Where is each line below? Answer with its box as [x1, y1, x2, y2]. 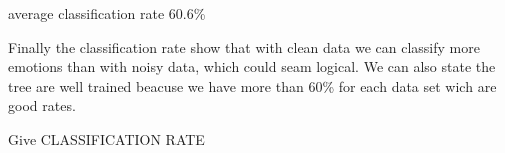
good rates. [8, 95, 76, 116]
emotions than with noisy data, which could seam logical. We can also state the [8, 56, 496, 77]
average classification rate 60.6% [8, 3, 206, 23]
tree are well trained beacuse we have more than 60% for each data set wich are [8, 75, 497, 96]
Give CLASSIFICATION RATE [8, 128, 205, 149]
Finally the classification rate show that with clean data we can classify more [8, 36, 480, 57]
